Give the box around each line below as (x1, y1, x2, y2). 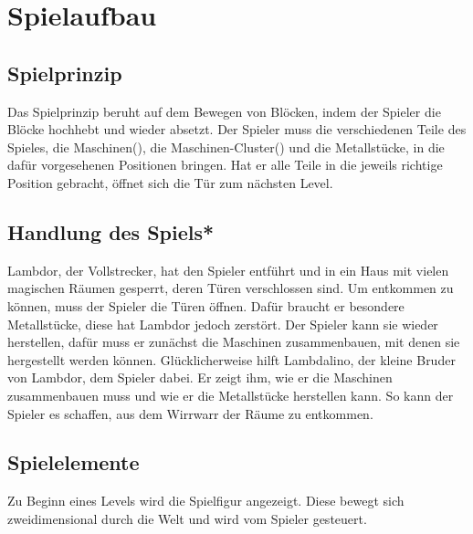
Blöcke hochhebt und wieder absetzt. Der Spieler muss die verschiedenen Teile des (7, 120, 467, 139)
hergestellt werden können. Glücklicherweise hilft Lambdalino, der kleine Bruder (7, 350, 456, 369)
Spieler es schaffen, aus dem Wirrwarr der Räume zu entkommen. (7, 403, 373, 423)
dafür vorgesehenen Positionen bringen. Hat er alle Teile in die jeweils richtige (7, 155, 443, 174)
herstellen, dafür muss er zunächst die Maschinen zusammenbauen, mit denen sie (7, 332, 460, 351)
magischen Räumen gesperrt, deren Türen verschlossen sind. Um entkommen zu (7, 278, 454, 298)
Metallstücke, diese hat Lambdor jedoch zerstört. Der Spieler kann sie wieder (7, 314, 438, 333)
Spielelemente (7, 448, 140, 476)
